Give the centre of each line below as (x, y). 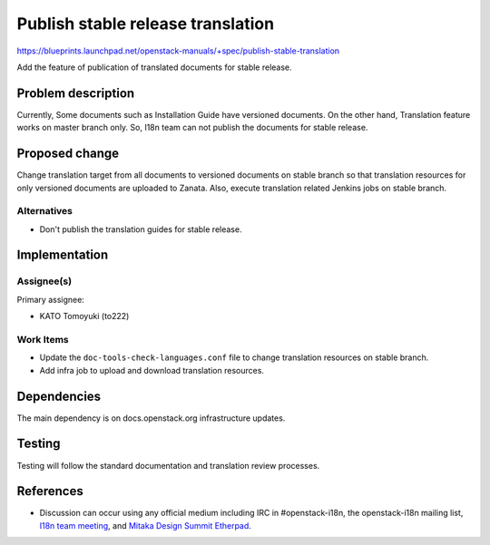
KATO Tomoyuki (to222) (84, 316)
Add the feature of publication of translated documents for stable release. (154, 67)
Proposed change (68, 154)
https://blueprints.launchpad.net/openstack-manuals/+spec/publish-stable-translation (178, 51)
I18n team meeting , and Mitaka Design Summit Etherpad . (145, 525)
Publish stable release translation (146, 24)
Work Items (43, 339)
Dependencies (59, 396)
